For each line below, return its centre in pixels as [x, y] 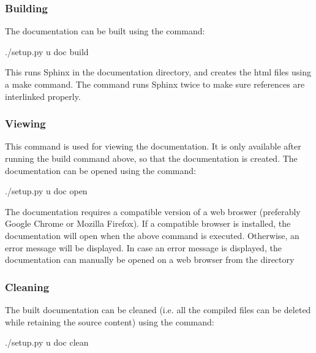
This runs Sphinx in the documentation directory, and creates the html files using [158, 72]
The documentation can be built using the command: [105, 31]
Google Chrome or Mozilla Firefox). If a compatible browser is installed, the [148, 223]
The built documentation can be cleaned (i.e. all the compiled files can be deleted [158, 309]
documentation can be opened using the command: [100, 170]
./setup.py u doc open [46, 191]
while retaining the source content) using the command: [110, 321]
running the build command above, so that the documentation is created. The [151, 158]
